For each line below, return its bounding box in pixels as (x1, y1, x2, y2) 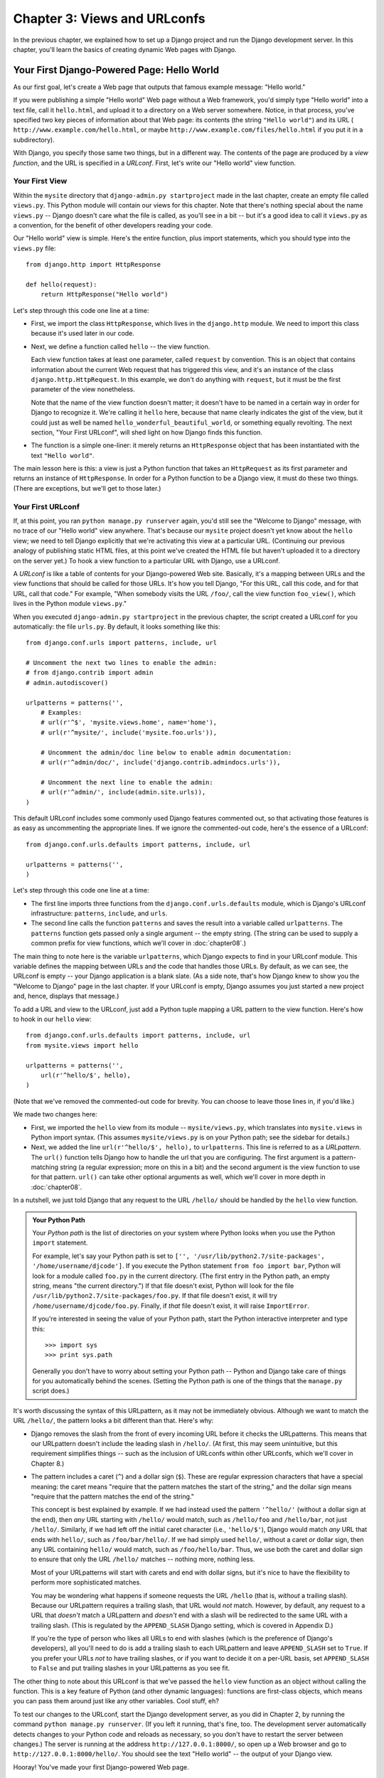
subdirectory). (13, 135, 55, 144)
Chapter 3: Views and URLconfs (13, 11, 206, 26)
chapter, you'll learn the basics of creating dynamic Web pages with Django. (13, 45, 238, 53)
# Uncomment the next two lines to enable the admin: (26, 659, 217, 667)
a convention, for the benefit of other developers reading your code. (13, 220, 213, 229)
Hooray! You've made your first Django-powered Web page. (13, 1762, 189, 1771)
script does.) (32, 1387, 70, 1395)
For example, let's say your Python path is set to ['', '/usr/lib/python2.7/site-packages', (32, 1252, 325, 1260)
